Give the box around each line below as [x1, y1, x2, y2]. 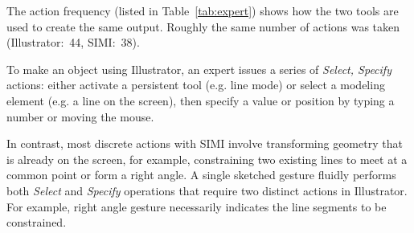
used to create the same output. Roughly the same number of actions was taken [6, 18, 400, 35]
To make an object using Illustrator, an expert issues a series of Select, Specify [6, 60, 391, 77]
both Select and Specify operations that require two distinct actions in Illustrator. [6, 182, 408, 198]
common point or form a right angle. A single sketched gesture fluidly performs [6, 166, 396, 183]
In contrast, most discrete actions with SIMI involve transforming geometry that [6, 135, 403, 152]
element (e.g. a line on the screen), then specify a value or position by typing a [6, 92, 395, 108]
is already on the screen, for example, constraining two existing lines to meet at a [6, 150, 408, 167]
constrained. [6, 214, 67, 231]
